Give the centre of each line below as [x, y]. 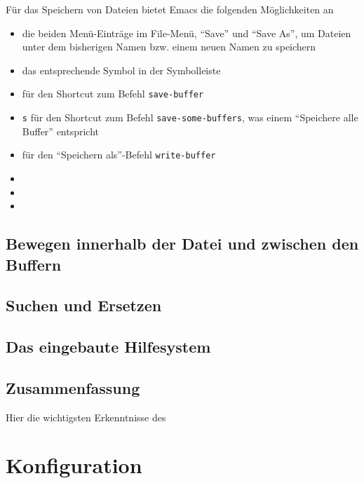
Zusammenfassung [73, 387]
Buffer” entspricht [61, 131]
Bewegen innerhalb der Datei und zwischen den [182, 244]
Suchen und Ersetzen [84, 305]
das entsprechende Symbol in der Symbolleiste [121, 70]
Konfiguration [74, 465]
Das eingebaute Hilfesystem [108, 347]
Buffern [34, 264]
